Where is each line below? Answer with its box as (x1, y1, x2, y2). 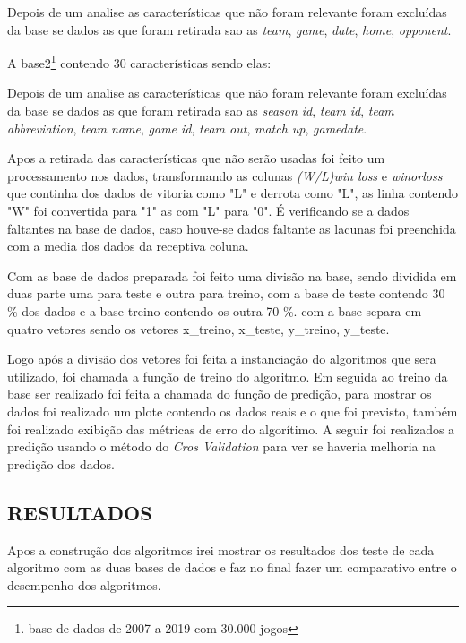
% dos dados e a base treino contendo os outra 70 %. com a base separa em (7, 301, 422, 320)
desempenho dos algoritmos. (7, 575, 161, 594)
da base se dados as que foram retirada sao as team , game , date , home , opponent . (7, 20, 452, 39)
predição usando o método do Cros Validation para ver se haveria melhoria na (7, 437, 436, 456)
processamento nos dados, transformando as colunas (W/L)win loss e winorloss (7, 166, 443, 184)
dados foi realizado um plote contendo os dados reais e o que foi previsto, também (7, 401, 458, 420)
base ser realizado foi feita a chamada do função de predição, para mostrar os (7, 384, 432, 403)
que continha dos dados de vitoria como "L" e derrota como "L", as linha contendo (7, 184, 459, 202)
